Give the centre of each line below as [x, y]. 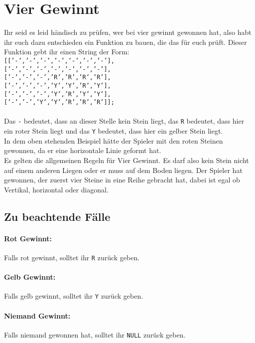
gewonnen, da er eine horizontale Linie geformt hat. [83, 150]
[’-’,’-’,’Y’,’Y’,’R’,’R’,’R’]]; [59, 102]
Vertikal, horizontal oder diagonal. [56, 189]
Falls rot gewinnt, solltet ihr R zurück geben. [72, 257]
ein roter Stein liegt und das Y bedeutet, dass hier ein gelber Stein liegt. [114, 131]
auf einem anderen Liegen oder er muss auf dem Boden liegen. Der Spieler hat [123, 170]
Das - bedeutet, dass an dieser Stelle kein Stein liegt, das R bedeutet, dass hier [124, 121]
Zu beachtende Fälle [57, 216]
